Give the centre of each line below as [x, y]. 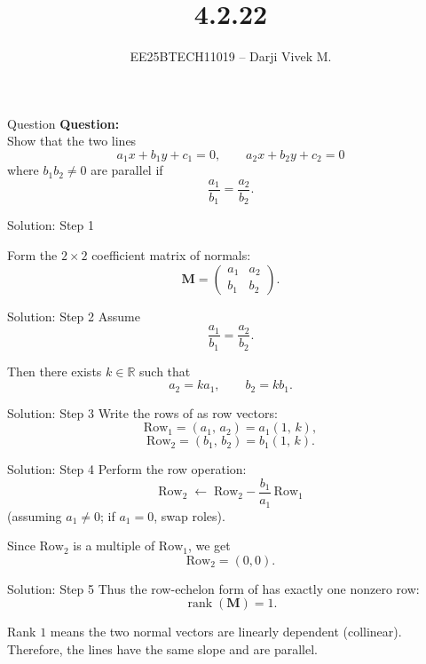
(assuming [35, 515]
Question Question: [63, 123]
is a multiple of [114, 545]
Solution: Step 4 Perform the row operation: [127, 469]
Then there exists [55, 371]
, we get [209, 545]
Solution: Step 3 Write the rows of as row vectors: [142, 412]
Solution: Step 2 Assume [74, 316]
